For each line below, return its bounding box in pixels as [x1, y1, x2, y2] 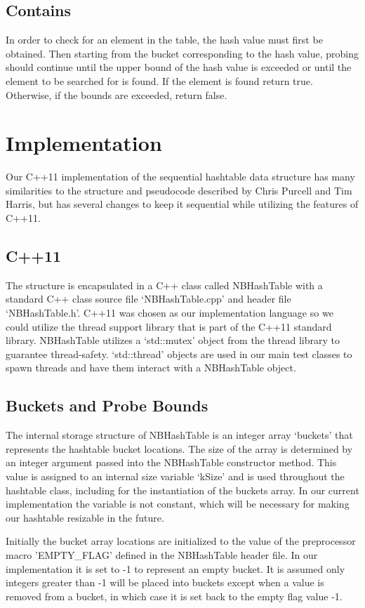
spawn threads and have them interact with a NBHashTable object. [6, 360, 296, 375]
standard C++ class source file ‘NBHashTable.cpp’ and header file [6, 291, 291, 306]
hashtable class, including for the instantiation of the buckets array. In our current [6, 482, 359, 497]
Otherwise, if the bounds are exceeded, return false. [6, 87, 227, 102]
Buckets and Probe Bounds [6, 395, 208, 416]
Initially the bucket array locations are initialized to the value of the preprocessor [6, 534, 356, 548]
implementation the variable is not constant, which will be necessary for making [6, 496, 350, 511]
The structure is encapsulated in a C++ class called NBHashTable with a [6, 277, 323, 292]
